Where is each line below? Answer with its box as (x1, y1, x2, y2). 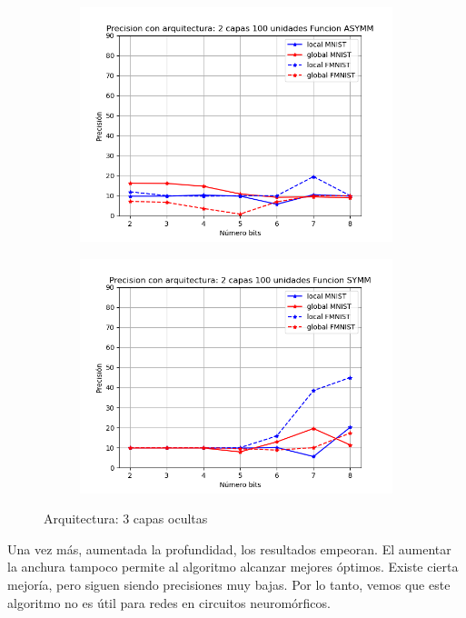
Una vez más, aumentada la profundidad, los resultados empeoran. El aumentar (7, 539, 451, 558)
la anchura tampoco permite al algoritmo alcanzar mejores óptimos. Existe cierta (7, 557, 459, 576)
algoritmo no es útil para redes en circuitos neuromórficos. (7, 593, 331, 612)
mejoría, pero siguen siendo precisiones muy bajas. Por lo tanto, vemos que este (7, 574, 451, 593)
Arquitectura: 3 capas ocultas (44, 509, 208, 528)
